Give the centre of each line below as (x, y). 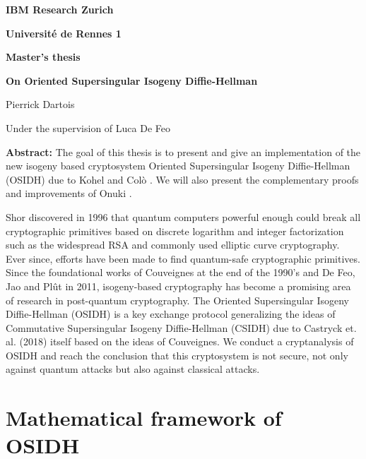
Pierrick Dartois (40, 104)
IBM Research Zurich (60, 9)
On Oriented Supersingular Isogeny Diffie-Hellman (132, 80)
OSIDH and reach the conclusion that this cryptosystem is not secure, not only (177, 355)
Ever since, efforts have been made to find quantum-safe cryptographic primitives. (183, 258)
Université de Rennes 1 (64, 33)
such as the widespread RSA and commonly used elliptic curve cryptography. (173, 245)
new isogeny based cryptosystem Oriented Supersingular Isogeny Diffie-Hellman (178, 166)
